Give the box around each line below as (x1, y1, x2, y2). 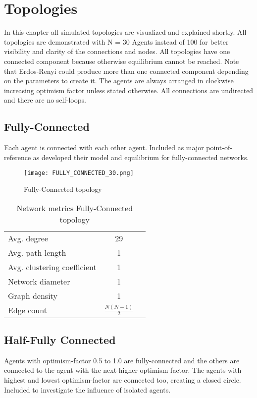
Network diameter (8, 275, 70, 287)
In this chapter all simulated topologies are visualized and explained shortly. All (4, 27, 247, 37)
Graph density (8, 289, 57, 301)
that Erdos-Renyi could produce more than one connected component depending (4, 65, 249, 76)
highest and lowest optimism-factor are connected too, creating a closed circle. (4, 374, 241, 385)
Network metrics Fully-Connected (16, 202, 133, 214)
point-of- (206, 142, 232, 153)
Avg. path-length (8, 246, 66, 258)
